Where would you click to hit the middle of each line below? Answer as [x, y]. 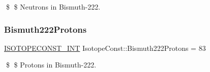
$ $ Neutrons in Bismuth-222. [53, 7]
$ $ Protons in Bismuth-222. [51, 65]
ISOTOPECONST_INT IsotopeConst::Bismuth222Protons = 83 [105, 48]
